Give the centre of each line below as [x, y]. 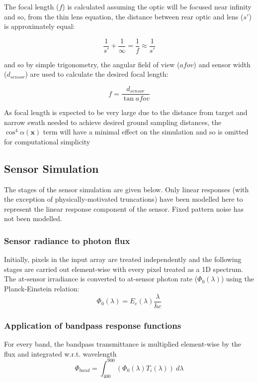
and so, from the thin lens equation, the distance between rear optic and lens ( [124, 16]
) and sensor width [222, 64]
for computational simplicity [47, 141]
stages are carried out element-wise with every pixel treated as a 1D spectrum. [124, 269]
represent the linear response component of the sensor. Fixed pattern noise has [124, 208]
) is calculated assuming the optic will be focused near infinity [157, 6]
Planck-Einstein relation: [42, 289]
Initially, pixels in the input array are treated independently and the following [123, 259]
